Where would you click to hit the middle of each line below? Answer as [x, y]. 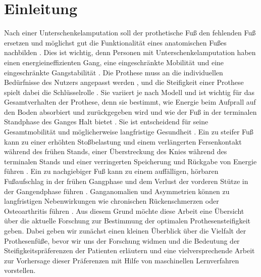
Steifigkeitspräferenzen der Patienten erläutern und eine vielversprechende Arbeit [129, 250]
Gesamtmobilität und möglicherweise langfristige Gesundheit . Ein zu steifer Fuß [129, 132]
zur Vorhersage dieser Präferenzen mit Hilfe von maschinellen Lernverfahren [122, 260]
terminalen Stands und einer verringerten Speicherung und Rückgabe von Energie [130, 161]
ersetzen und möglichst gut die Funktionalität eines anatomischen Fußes [115, 42]
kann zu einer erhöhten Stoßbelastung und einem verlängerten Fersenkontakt [123, 141]
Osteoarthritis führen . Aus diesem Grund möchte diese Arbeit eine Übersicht [124, 211]
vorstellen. [20, 270]
